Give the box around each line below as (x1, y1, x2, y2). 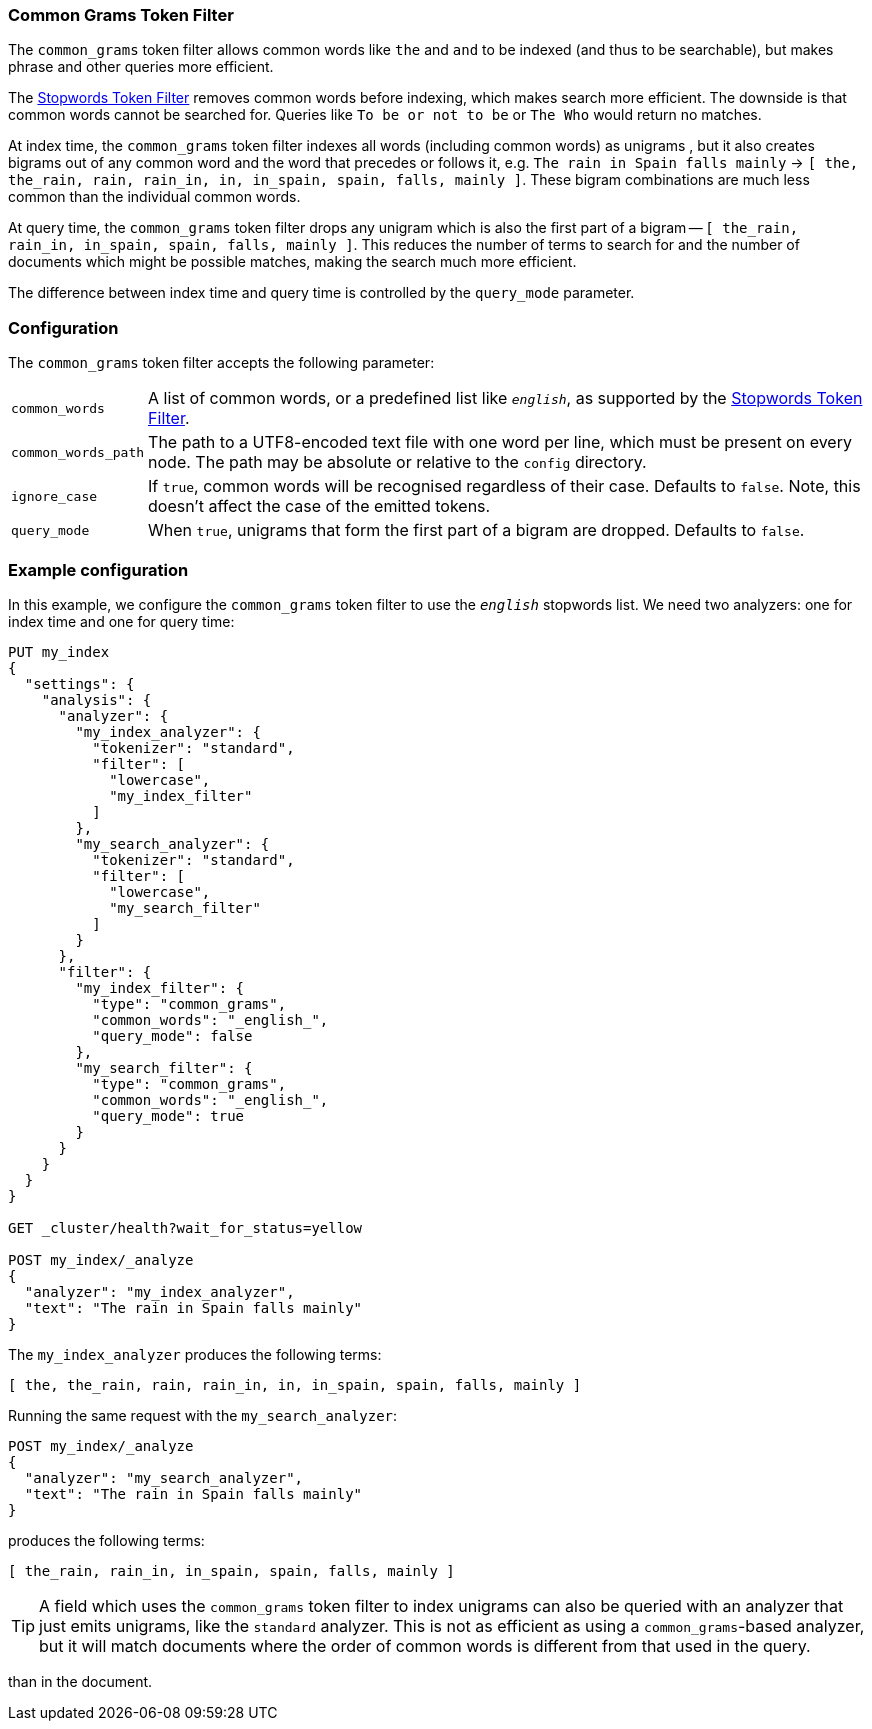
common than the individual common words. (8, 188, 301, 206)
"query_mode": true (92, 1107, 245, 1124)
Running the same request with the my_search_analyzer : (8, 1406, 398, 1424)
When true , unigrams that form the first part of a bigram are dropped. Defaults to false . (148, 520, 805, 541)
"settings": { (24, 675, 135, 692)
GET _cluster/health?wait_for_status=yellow (8, 1219, 363, 1236)
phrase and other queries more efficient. (8, 58, 274, 76)
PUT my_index (8, 643, 110, 660)
